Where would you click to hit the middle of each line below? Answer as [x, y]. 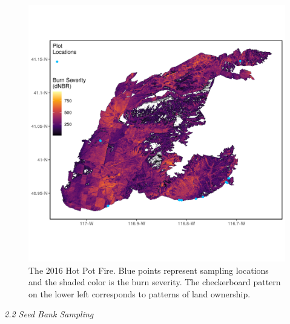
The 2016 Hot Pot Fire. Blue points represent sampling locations [149, 270]
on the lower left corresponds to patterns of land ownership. [140, 293]
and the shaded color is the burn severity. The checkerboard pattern [155, 282]
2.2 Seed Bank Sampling [49, 314]
